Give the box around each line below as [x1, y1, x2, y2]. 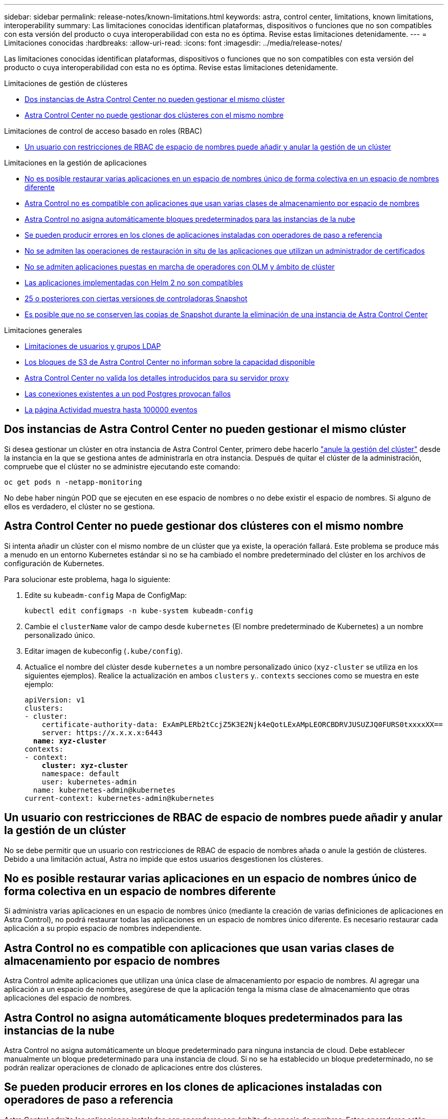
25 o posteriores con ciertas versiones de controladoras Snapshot [25, 294, 248, 303]
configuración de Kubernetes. [4, 558, 104, 568]
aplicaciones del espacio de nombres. [4, 993, 132, 1003]
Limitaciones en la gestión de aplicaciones [4, 158, 147, 167]
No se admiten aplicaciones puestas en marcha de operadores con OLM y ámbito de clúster [25, 262, 335, 271]
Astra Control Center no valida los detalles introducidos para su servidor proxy [25, 374, 289, 382]
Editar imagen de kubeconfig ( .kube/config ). [25, 646, 183, 655]
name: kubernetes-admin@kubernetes [33, 785, 176, 794]
